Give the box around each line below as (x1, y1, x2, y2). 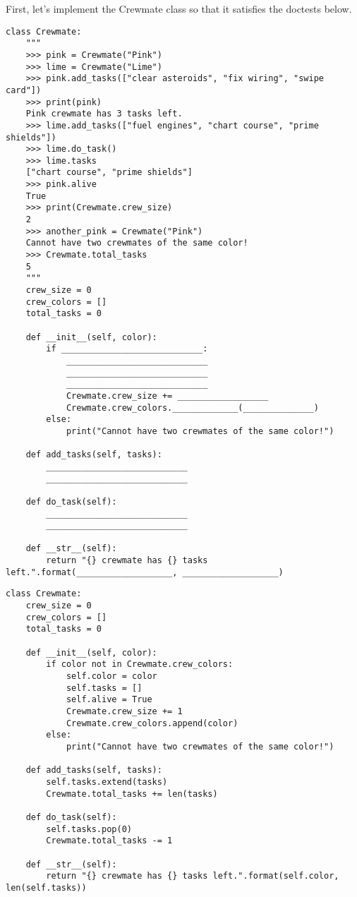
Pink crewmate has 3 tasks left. (25, 109, 183, 119)
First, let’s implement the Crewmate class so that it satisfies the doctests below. (6, 1, 352, 16)
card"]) (6, 85, 42, 95)
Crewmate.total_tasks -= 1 (46, 836, 173, 846)
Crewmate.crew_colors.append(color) (66, 718, 238, 728)
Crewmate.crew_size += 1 (66, 706, 183, 716)
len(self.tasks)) (6, 882, 87, 893)
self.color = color (66, 671, 157, 682)
